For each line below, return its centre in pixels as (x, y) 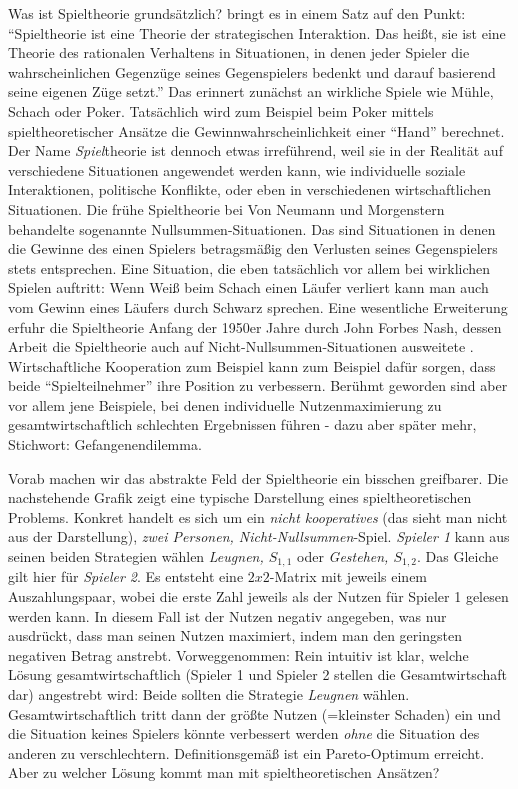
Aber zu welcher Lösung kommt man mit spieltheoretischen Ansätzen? (224, 772)
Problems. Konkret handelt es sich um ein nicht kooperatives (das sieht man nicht (258, 516)
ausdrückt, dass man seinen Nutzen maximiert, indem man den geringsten (235, 635)
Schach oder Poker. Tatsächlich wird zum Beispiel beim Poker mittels (221, 110)
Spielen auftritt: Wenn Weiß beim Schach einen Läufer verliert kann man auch (248, 287)
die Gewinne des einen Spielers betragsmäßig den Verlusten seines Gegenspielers (253, 248)
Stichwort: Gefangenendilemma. (105, 444)
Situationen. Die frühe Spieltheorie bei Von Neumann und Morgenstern (226, 208)
